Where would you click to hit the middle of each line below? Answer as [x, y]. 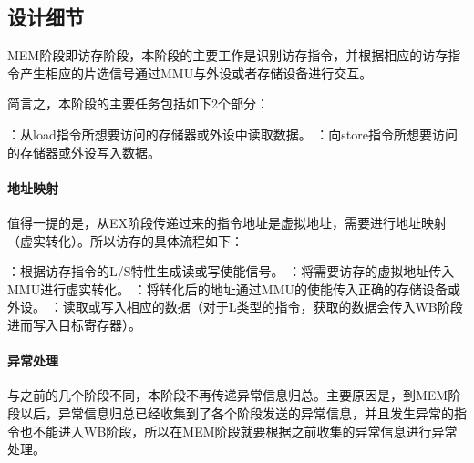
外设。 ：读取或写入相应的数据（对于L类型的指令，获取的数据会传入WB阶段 [235, 307]
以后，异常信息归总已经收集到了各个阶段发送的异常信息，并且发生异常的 [237, 412]
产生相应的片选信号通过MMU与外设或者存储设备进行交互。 [196, 72]
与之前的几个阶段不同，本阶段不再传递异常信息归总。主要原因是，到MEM [228, 395]
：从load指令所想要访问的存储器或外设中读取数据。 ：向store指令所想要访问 [233, 134]
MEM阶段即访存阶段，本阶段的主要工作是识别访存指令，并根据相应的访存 [228, 55]
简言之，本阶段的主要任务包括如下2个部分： [138, 103]
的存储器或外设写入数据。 [84, 152]
